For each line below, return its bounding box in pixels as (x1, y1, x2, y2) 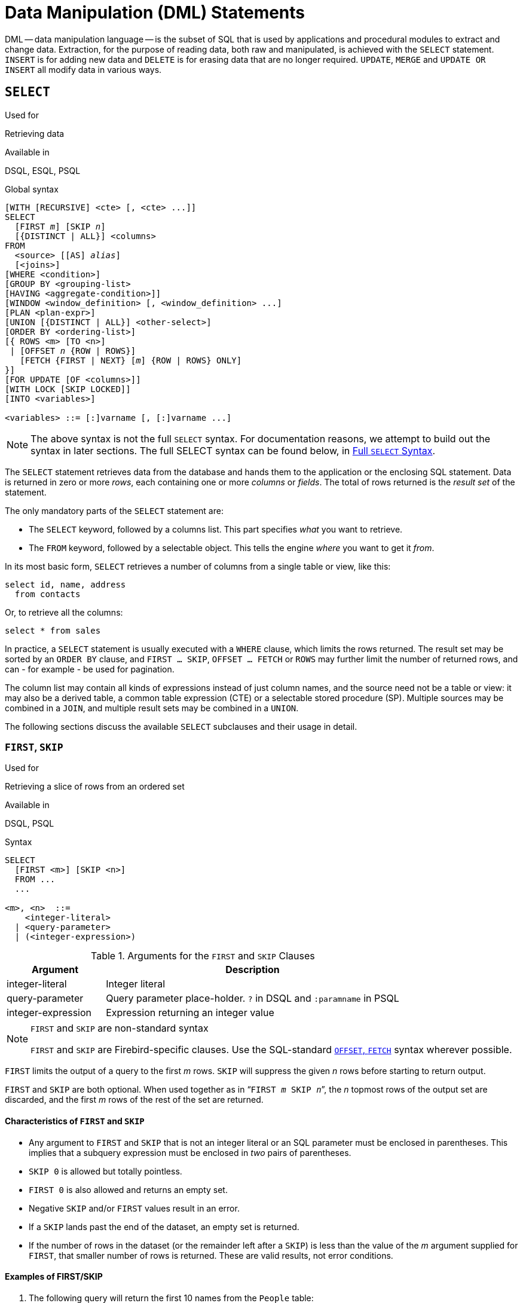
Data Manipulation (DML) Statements (5, 2, 305, 23)
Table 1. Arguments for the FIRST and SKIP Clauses (91, 950, 315, 962)
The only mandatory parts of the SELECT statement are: (5, 505, 224, 516)
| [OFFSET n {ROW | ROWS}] (10, 345, 136, 356)
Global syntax (5, 183, 59, 194)
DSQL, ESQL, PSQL (5, 165, 81, 176)
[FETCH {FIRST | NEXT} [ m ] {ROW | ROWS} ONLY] (20, 355, 242, 365)
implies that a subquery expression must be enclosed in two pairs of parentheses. (29, 1147, 351, 1158)
